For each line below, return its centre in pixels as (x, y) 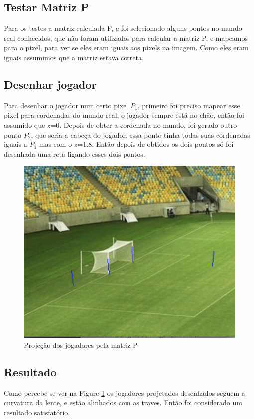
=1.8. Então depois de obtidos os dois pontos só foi (155, 144)
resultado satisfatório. (37, 412)
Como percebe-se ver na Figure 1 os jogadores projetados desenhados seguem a (125, 392)
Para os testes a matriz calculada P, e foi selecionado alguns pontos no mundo (123, 28)
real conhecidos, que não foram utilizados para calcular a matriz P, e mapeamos (126, 38)
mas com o (56, 144)
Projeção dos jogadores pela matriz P (81, 345)
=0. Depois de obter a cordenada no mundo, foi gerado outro (144, 124)
